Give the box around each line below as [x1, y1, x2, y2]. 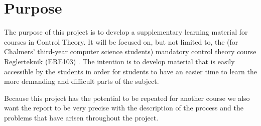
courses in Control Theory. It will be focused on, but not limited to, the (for [4, 36, 238, 47]
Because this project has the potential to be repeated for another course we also [4, 92, 250, 103]
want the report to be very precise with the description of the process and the [4, 102, 243, 113]
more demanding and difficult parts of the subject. [4, 76, 159, 86]
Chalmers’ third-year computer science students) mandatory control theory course [4, 46, 256, 57]
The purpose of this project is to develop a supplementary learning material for [4, 27, 248, 37]
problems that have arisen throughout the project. [4, 112, 159, 122]
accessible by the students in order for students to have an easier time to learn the [4, 66, 257, 76]
